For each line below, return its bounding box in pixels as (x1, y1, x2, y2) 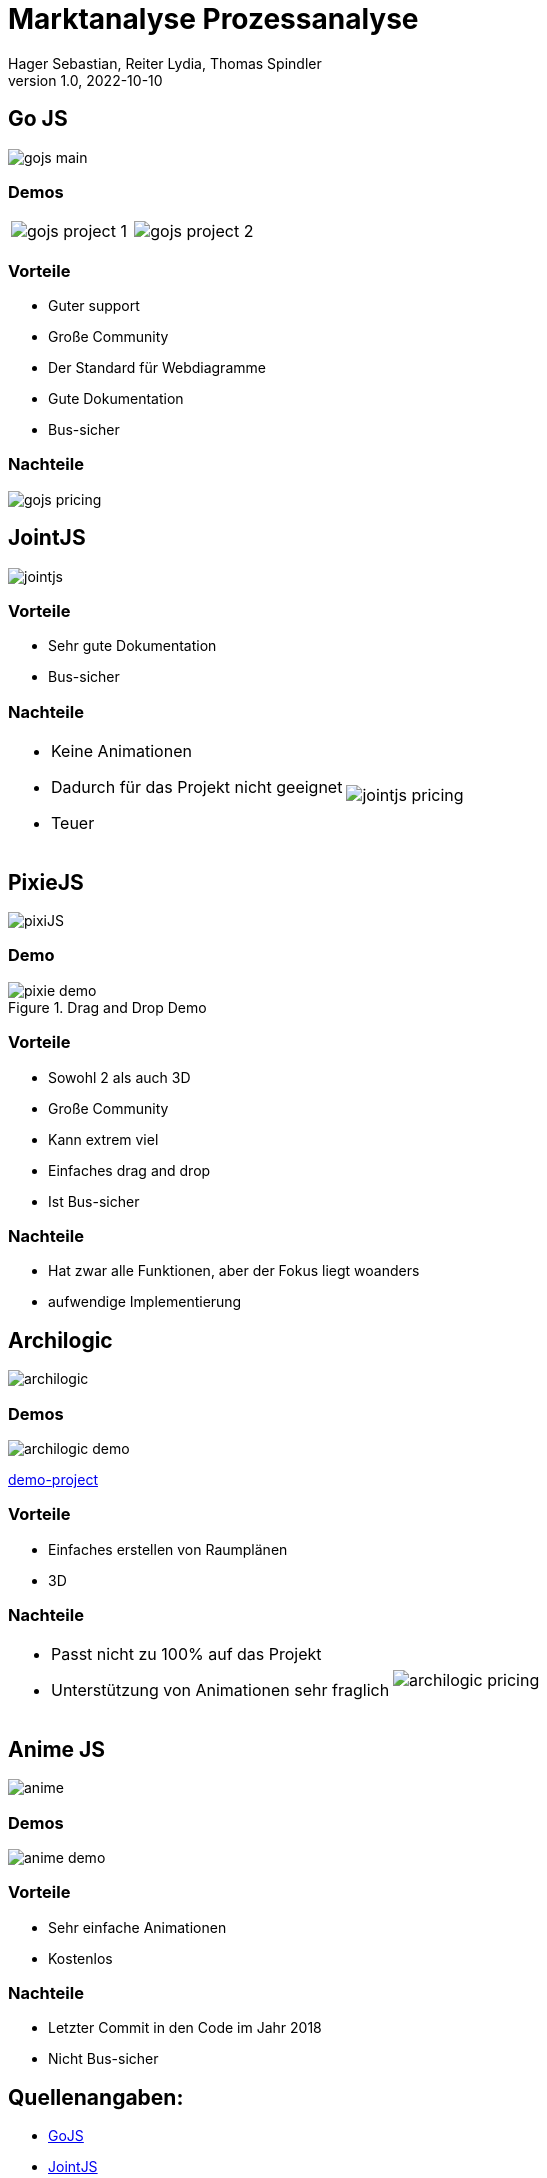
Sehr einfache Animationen (48, 1918, 227, 1936)
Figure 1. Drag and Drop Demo (8, 998, 207, 1016)
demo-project (8, 1470, 98, 1488)
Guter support (48, 297, 140, 315)
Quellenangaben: (8, 2084, 184, 2110)
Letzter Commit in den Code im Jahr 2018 (48, 2019, 322, 2037)
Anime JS (8, 1736, 106, 1762)
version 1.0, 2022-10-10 (8, 71, 163, 89)
